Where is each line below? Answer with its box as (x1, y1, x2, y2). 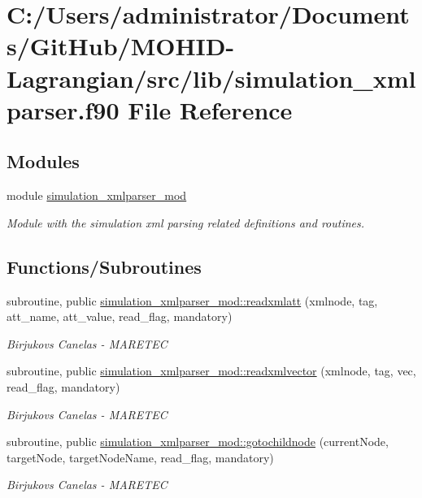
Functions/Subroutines (7, 253, 202, 279)
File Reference (128, 93, 293, 126)
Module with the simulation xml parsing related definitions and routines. (7, 214, 365, 231)
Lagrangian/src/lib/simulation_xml (7, 61, 416, 94)
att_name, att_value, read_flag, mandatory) (7, 308, 233, 325)
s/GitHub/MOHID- (7, 29, 235, 63)
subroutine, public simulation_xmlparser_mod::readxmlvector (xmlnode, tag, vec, (7, 362, 416, 379)
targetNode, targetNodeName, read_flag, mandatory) (7, 448, 274, 466)
